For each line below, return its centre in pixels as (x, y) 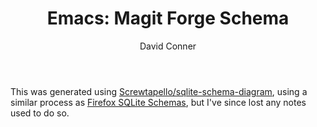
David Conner (168, 46)
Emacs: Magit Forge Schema (168, 18)
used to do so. (40, 113)
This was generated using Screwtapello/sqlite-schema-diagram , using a (159, 91)
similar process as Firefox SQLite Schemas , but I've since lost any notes (158, 102)
